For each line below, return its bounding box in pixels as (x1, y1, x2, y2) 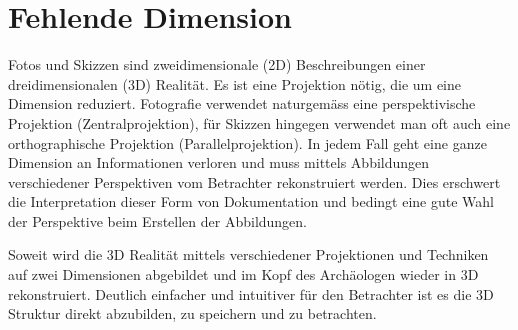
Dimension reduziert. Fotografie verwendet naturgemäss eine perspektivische (8, 93, 476, 114)
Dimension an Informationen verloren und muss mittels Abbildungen (8, 152, 430, 173)
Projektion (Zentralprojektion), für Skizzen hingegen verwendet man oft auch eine (8, 112, 511, 133)
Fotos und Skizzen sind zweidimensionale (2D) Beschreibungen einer (8, 54, 426, 75)
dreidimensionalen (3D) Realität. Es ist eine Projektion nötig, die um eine (8, 73, 461, 94)
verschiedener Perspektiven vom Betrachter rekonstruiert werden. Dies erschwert (8, 171, 501, 192)
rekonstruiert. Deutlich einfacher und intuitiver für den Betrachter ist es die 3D (8, 283, 494, 304)
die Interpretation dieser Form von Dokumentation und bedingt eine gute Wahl (8, 191, 495, 212)
